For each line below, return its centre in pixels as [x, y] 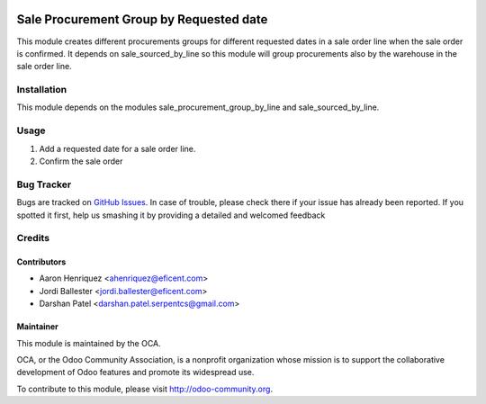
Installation [42, 90]
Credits [33, 238]
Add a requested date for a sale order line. [117, 148]
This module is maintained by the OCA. [89, 343]
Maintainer [37, 327]
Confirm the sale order [81, 161]
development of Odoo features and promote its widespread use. [135, 373]
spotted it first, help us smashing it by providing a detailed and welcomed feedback [171, 215]
